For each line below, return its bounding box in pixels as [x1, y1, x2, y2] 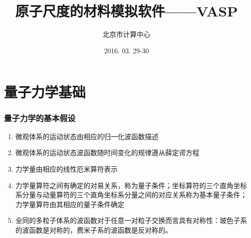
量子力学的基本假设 [4, 112, 76, 124]
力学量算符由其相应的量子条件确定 [15, 199, 125, 209]
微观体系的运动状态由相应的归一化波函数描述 [15, 131, 159, 141]
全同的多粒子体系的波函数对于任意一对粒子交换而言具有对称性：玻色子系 [15, 215, 247, 225]
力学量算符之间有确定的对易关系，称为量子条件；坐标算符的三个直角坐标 [15, 180, 247, 190]
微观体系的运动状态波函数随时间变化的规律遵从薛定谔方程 [15, 147, 199, 158]
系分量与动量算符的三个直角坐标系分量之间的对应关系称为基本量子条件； [15, 190, 247, 200]
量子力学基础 [4, 82, 86, 102]
